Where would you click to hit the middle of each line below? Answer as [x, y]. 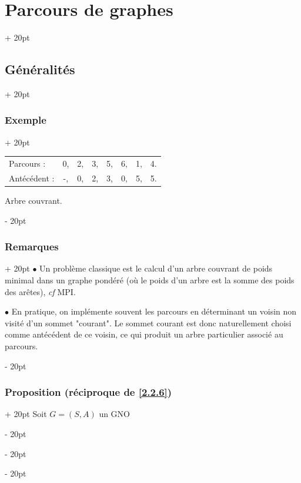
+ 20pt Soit [26, 414]
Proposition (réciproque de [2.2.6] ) [88, 392]
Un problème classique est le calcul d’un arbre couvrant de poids [156, 268]
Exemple [26, 120]
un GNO [114, 414]
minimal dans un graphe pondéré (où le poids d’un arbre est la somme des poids [150, 280]
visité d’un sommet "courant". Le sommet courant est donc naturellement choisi [148, 322]
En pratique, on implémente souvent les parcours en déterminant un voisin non [154, 311]
